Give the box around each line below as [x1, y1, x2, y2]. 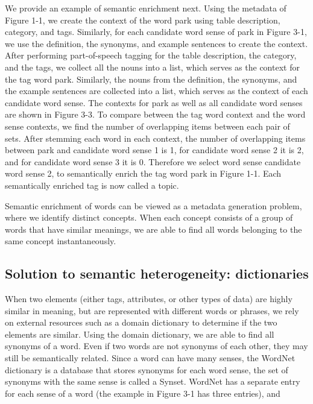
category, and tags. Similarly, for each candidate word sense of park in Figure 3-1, [5, 25, 307, 38]
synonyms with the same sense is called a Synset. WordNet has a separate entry [5, 375, 300, 388]
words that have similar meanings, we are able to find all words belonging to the [5, 223, 302, 235]
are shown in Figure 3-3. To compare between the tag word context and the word [5, 108, 306, 121]
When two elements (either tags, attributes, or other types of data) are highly [5, 292, 292, 305]
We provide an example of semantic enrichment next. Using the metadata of [5, 2, 286, 14]
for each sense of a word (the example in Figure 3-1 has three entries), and [5, 387, 280, 399]
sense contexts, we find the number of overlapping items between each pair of [5, 119, 290, 132]
